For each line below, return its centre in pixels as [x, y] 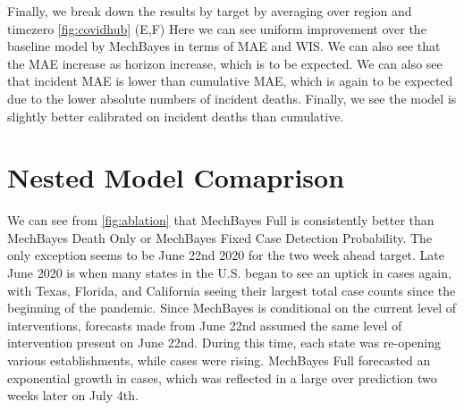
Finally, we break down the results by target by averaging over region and [210, 11]
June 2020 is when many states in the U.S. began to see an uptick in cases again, [229, 273]
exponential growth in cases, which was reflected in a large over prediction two [222, 377]
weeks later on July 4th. [73, 395]
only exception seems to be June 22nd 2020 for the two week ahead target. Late [226, 255]
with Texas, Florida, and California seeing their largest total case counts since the [232, 290]
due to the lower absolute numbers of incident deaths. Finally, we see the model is [232, 98]
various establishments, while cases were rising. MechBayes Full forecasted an [219, 360]
